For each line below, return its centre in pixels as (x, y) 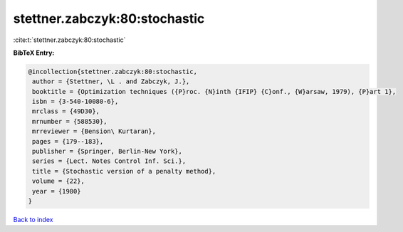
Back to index (33, 219)
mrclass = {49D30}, (66, 111)
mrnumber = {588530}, (70, 121)
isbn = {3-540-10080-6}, (75, 102)
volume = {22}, (59, 181)
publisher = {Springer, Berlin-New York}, (108, 152)
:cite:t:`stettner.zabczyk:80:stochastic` (69, 40)
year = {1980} (57, 191)
